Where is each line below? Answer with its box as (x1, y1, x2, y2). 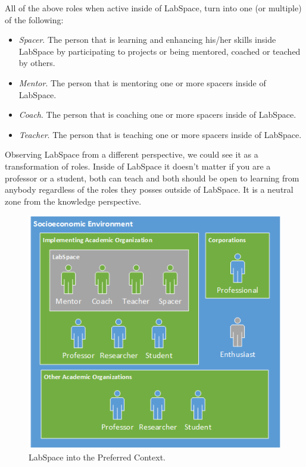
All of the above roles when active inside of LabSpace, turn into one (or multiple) (5, 2, 302, 14)
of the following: (5, 13, 64, 26)
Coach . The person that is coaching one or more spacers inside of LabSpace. (18, 108, 296, 121)
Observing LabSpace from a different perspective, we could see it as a (5, 148, 258, 161)
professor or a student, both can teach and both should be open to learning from (5, 171, 299, 184)
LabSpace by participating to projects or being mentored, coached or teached (18, 45, 301, 57)
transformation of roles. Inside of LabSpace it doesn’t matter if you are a (5, 159, 271, 172)
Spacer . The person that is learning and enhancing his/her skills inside (18, 33, 276, 46)
